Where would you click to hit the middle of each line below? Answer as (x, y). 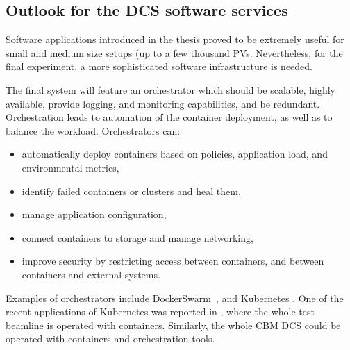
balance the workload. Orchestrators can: (93, 130)
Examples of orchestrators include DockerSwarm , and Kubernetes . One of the (175, 298)
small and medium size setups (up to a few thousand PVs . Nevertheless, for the (174, 52)
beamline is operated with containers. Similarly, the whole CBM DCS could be (173, 325)
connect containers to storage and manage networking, (137, 237)
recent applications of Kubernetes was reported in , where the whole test (160, 311)
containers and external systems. (91, 274)
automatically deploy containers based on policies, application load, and (175, 154)
